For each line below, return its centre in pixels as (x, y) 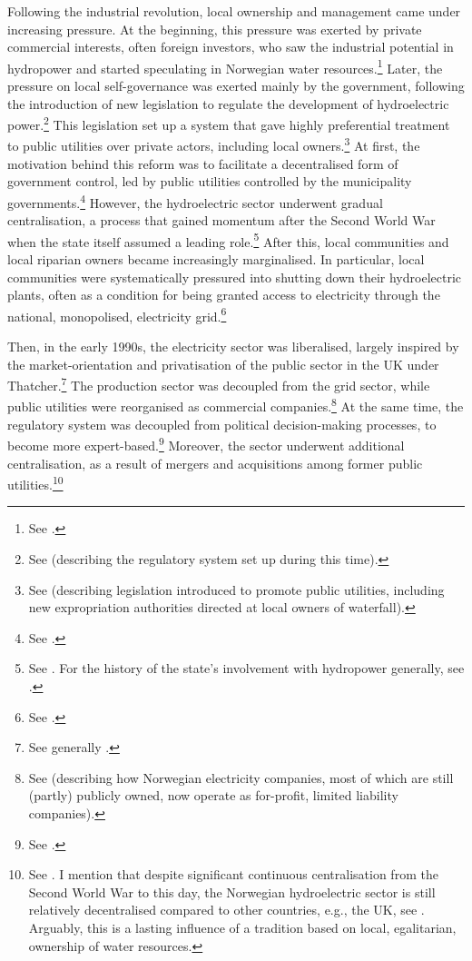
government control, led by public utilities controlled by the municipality (210, 181)
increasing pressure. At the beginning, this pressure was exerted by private (215, 29)
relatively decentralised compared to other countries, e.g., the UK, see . (226, 910)
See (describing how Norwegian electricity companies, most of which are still (241, 777)
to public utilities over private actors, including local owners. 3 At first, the (214, 144)
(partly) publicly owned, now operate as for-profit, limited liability (213, 795)
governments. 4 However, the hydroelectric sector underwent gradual (195, 201)
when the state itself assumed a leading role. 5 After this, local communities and (228, 240)
